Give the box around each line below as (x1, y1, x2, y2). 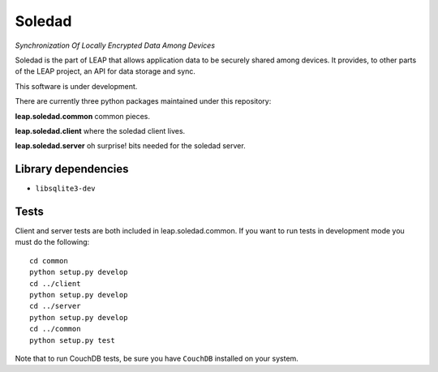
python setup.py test (29, 336, 115, 344)
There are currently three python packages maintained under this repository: (15, 96, 272, 106)
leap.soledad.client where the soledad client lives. (15, 126, 186, 135)
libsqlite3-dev (35, 184, 97, 194)
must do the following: (15, 237, 90, 247)
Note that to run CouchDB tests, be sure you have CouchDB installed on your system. (15, 353, 299, 363)
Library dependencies (15, 162, 129, 176)
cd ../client (29, 279, 81, 288)
